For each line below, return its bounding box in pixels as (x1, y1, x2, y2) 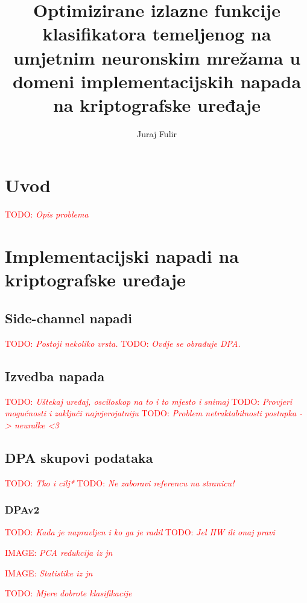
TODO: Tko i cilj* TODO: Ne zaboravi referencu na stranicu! (5, 476, 235, 489)
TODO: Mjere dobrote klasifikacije (5, 587, 132, 599)
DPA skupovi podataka (5, 448, 153, 466)
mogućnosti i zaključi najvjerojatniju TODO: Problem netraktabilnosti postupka (5, 407, 297, 419)
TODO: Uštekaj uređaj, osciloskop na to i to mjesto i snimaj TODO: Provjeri (5, 395, 293, 407)
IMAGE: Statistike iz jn (5, 566, 93, 579)
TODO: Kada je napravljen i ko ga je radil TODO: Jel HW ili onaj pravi (5, 526, 275, 538)
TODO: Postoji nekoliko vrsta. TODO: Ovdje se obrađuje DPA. (5, 337, 241, 349)
